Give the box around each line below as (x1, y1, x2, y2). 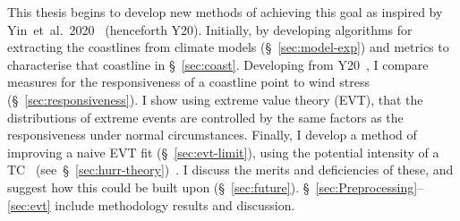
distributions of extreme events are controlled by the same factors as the (7, 107, 404, 126)
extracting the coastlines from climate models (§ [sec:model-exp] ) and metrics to (7, 38, 449, 56)
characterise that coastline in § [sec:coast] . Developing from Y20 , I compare (7, 55, 429, 73)
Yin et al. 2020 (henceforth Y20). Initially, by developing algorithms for (7, 20, 413, 38)
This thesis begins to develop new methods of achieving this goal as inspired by (7, 3, 443, 21)
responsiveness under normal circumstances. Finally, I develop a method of (7, 125, 417, 144)
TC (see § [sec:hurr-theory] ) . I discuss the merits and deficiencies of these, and (7, 160, 454, 179)
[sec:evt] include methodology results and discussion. (7, 195, 295, 214)
